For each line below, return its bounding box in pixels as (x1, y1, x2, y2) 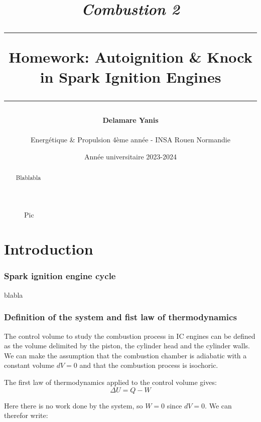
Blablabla (16, 173, 41, 181)
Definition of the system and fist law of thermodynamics (4, 311, 237, 323)
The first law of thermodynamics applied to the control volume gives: (4, 376, 217, 387)
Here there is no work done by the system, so (4, 400, 143, 410)
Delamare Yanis (102, 114, 159, 125)
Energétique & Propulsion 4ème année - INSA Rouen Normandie (31, 134, 230, 144)
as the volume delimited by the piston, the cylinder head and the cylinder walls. (4, 340, 250, 351)
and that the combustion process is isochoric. (79, 360, 218, 370)
